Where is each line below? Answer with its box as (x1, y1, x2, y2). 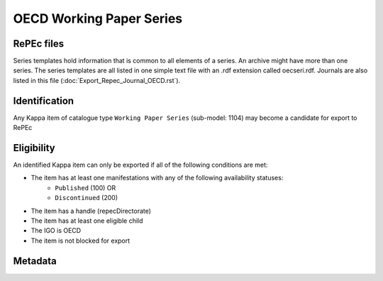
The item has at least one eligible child (30, 216, 143, 225)
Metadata (13, 255, 57, 267)
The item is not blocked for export (30, 236, 131, 245)
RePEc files (13, 38, 64, 50)
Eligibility (13, 142, 56, 154)
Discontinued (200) (55, 194, 118, 202)
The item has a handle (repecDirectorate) (30, 206, 152, 215)
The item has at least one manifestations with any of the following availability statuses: (30, 174, 284, 182)
